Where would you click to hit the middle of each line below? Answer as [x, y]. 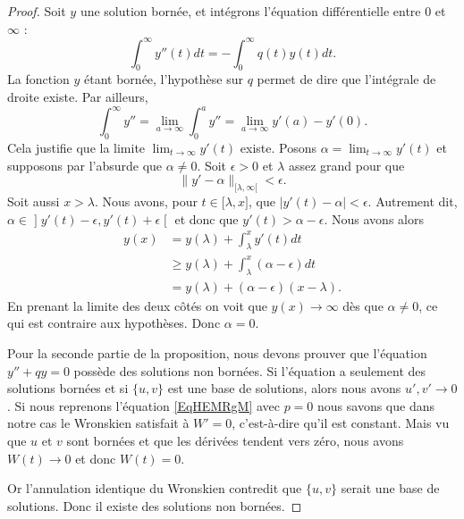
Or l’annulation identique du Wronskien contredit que [155, 488]
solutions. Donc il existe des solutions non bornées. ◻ [155, 505]
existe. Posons [278, 147]
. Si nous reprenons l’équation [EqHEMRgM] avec [143, 405]
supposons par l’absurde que [85, 165]
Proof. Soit [37, 11]
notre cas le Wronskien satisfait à [98, 423]
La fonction [38, 79]
